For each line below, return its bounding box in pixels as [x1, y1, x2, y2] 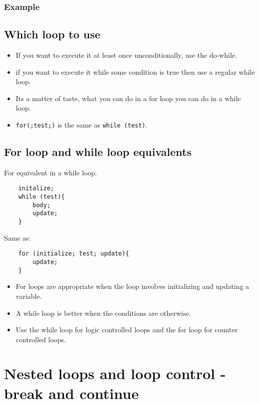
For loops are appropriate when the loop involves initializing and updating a [15, 281, 250, 291]
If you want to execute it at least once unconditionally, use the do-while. [15, 50, 237, 60]
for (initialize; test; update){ [18, 250, 129, 258]
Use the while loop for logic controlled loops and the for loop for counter [15, 324, 238, 335]
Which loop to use [4, 26, 101, 42]
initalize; [18, 185, 54, 192]
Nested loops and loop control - [4, 363, 226, 384]
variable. [15, 290, 42, 301]
